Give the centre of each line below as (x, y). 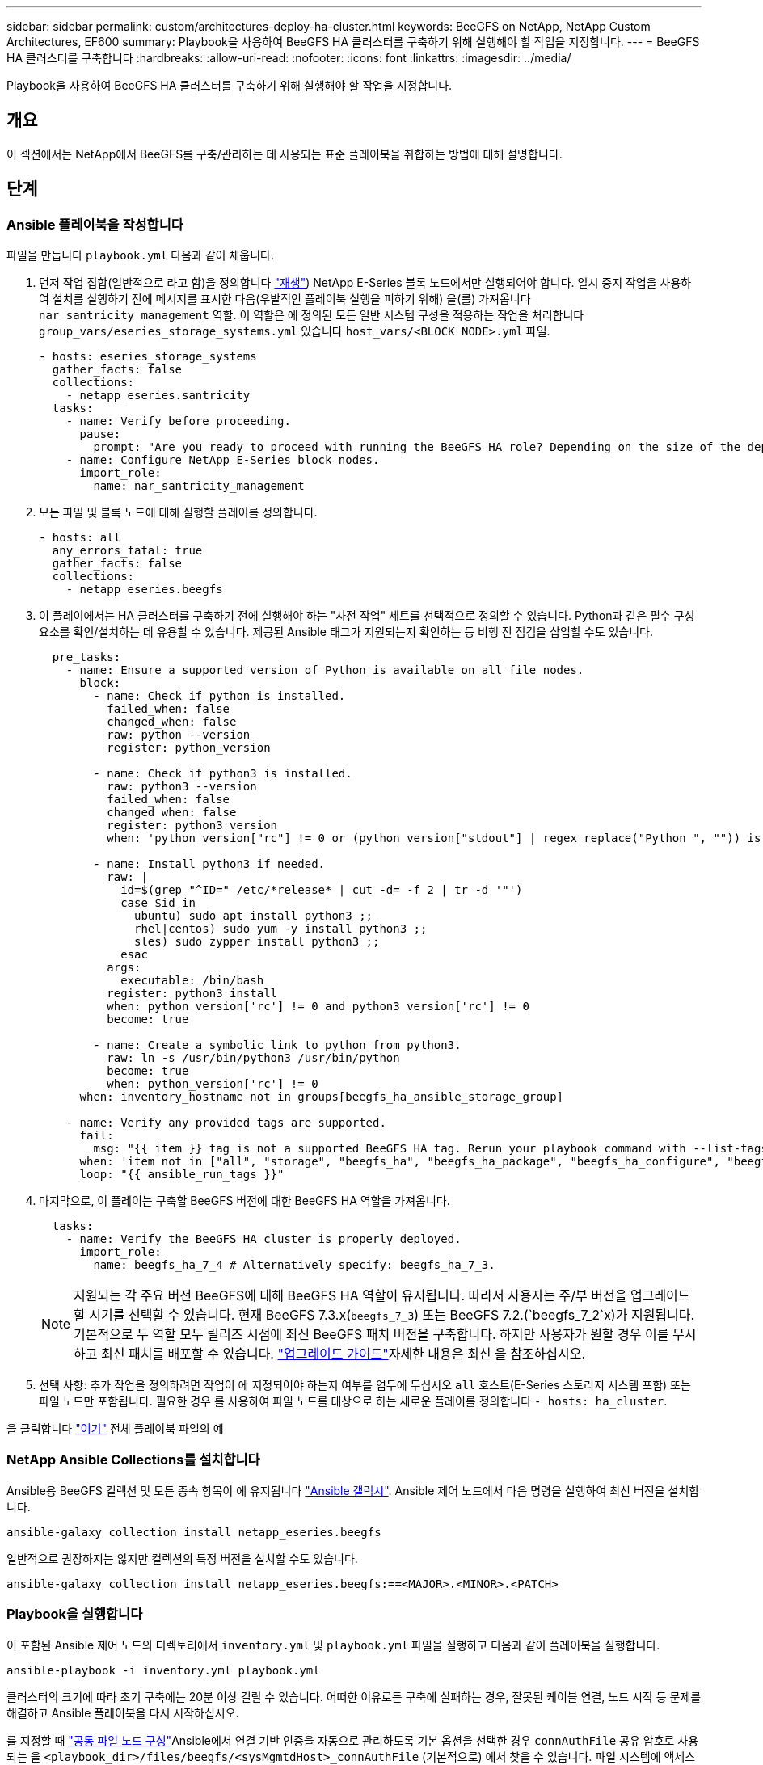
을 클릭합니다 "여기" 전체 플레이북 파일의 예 (115, 1429)
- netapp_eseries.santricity (158, 396)
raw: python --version (179, 735)
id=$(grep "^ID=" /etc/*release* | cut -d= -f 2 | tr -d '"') (322, 890)
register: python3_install (192, 994)
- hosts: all (80, 538)
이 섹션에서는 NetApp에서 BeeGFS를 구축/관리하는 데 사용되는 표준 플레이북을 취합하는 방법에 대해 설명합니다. (285, 154)
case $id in (158, 903)
